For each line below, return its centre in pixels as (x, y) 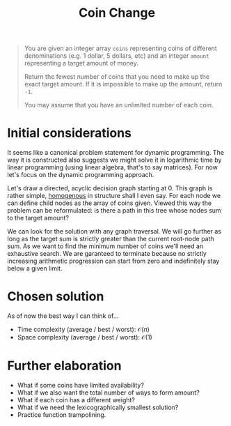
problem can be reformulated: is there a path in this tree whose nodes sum (114, 211)
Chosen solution (56, 297)
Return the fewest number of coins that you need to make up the (117, 77)
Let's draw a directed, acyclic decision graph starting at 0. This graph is (110, 188)
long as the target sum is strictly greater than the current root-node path (111, 239)
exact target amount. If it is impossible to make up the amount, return (123, 84)
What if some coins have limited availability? (81, 385)
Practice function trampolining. (62, 415)
